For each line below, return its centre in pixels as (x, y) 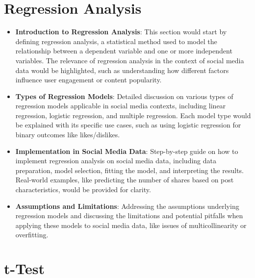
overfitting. (32, 235)
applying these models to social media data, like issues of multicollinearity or (131, 225)
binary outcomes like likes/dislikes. (68, 135)
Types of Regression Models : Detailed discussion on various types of (124, 96)
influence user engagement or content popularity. (89, 80)
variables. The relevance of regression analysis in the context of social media (130, 60)
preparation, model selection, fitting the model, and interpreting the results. (129, 170)
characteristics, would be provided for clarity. (83, 190)
